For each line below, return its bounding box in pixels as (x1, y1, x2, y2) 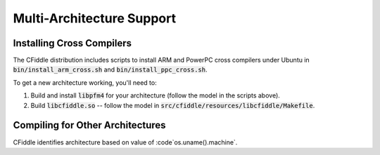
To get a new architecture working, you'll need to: (13, 78, 158, 87)
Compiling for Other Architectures (13, 119, 166, 131)
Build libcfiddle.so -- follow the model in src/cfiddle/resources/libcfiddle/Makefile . (30, 101, 315, 109)
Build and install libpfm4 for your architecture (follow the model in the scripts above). (30, 91, 281, 100)
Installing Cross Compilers (13, 37, 132, 49)
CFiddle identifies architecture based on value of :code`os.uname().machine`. (13, 137, 238, 147)
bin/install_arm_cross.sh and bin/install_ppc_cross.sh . (13, 65, 208, 74)
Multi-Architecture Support (13, 11, 176, 26)
